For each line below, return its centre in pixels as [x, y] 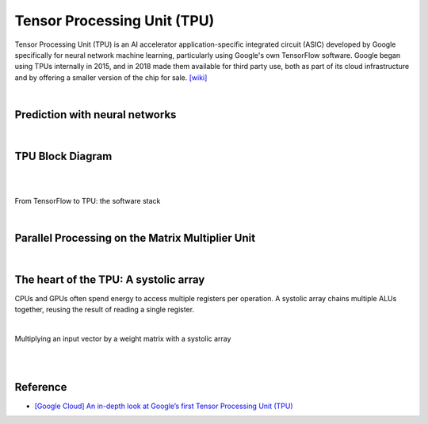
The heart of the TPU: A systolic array [110, 279]
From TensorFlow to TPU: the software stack [88, 201]
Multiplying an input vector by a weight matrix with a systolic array [123, 339]
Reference [41, 387]
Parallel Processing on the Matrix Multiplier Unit [135, 238]
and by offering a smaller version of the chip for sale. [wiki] [111, 77]
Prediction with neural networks [96, 115]
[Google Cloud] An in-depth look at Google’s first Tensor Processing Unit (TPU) [164, 406]
